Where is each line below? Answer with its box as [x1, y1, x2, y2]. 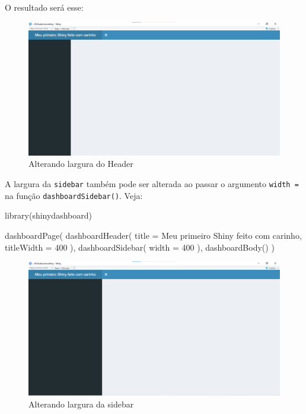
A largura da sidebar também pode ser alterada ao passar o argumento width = [5, 178, 299, 190]
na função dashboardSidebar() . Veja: [5, 189, 143, 201]
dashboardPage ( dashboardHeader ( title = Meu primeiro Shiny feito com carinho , [5, 229, 302, 241]
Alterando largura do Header [28, 157, 133, 170]
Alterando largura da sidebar [28, 397, 134, 410]
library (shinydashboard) [5, 209, 92, 222]
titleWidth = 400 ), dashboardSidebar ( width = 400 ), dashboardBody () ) [5, 241, 275, 253]
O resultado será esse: [5, 1, 84, 13]
